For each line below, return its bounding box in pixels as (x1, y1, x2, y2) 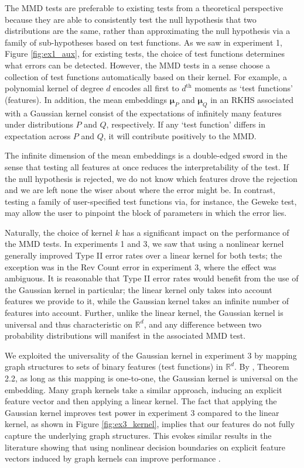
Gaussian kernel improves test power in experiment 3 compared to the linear (5, 406, 279, 418)
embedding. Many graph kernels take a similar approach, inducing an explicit (5, 383, 282, 395)
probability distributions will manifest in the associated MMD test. (5, 329, 246, 342)
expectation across (5, 129, 71, 142)
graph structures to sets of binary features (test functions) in (5, 360, 223, 373)
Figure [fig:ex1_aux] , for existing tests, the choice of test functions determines (5, 47, 285, 60)
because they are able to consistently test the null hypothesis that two (5, 13, 257, 25)
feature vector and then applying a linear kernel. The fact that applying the (5, 395, 277, 407)
